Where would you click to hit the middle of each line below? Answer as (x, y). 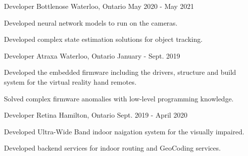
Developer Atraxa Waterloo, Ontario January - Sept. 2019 (92, 55)
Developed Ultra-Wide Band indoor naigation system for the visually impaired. (124, 131)
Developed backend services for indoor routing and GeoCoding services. (112, 148)
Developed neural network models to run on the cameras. (91, 22)
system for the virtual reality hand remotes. (70, 81)
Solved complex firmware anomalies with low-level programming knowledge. (119, 98)
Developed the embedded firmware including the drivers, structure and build (120, 72)
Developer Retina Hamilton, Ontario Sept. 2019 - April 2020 (96, 115)
